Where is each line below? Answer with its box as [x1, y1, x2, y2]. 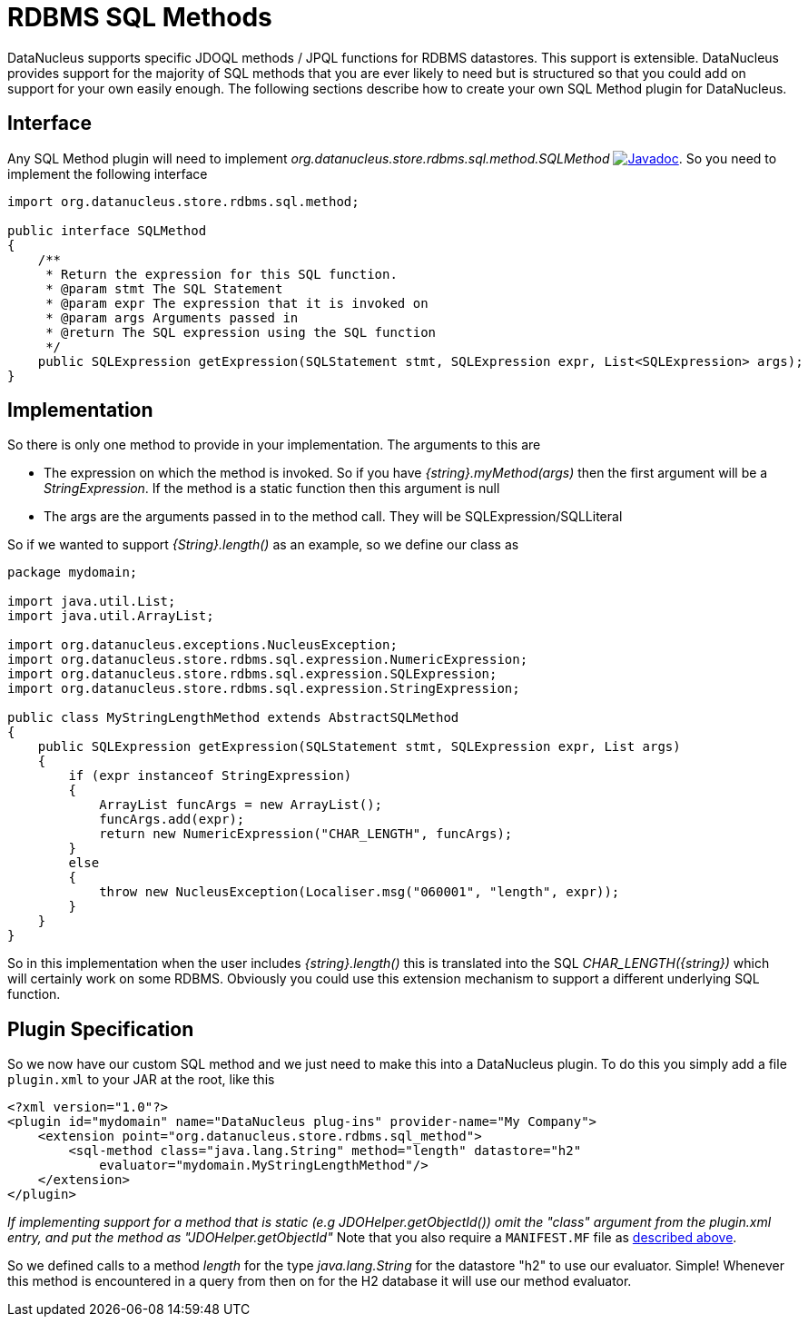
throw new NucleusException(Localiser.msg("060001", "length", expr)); [99, 884, 620, 900]
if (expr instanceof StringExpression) [68, 768, 352, 784]
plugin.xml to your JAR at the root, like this [7, 1072, 275, 1088]
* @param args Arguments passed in [45, 310, 299, 325]
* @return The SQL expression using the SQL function [45, 324, 437, 340]
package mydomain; [7, 565, 138, 580]
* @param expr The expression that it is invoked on [45, 295, 429, 311]
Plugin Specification [7, 1017, 194, 1041]
